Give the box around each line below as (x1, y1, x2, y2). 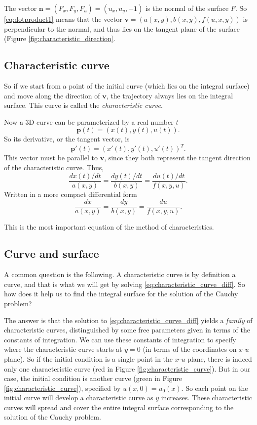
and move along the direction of (4, 90, 100, 100)
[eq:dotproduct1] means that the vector (4, 14, 122, 24)
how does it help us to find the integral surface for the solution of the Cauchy (4, 288, 238, 299)
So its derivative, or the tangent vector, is (4, 134, 130, 144)
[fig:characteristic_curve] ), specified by (4, 382, 121, 393)
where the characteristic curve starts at (4, 344, 122, 354)
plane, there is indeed (187, 353, 252, 364)
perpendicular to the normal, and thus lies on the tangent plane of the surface (4, 23, 240, 34)
